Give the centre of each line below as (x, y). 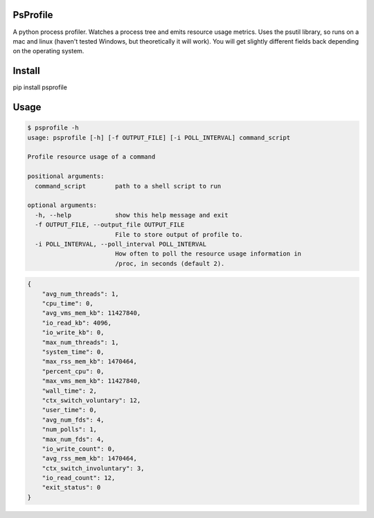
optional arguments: (62, 205)
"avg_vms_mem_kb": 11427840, (91, 313)
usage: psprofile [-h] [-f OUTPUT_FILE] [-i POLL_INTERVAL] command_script (159, 137)
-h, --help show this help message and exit (132, 215)
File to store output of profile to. (179, 234)
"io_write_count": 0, (79, 449)
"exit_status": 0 (71, 488)
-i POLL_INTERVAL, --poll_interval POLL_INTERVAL (121, 244)
